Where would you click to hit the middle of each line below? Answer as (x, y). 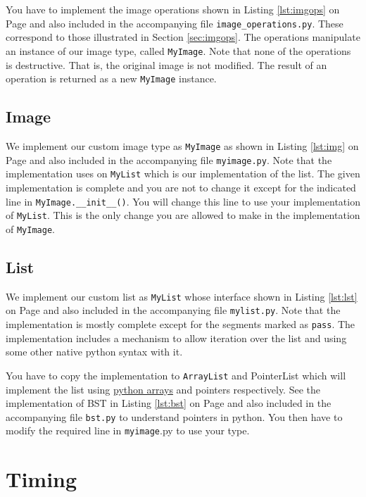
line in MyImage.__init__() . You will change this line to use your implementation (183, 201)
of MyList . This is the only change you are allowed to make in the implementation (183, 215)
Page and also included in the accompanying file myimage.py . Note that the (169, 159)
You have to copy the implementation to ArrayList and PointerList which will (176, 375)
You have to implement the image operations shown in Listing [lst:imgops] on (173, 9)
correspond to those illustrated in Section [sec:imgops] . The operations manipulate (183, 37)
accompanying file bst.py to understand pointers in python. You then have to (174, 416)
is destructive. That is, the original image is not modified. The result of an (166, 64)
